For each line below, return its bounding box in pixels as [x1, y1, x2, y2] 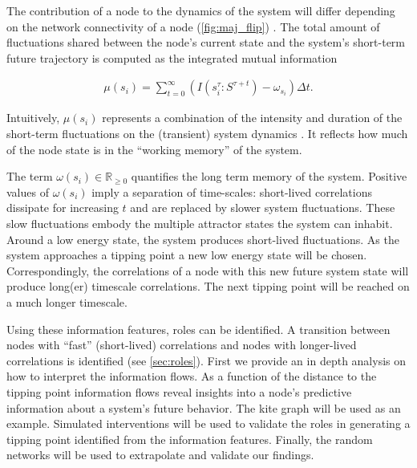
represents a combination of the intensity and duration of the [102, 109, 403, 126]
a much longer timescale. [6, 293, 128, 310]
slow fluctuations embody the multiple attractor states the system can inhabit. [6, 214, 393, 231]
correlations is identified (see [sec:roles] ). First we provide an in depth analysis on [6, 352, 407, 368]
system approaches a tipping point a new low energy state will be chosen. [6, 246, 367, 263]
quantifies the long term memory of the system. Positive [131, 168, 407, 185]
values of [6, 183, 49, 200]
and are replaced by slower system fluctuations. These [130, 199, 395, 216]
